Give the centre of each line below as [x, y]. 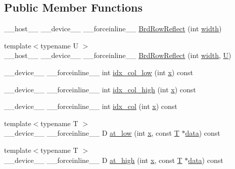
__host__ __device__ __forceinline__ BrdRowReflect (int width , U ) [118, 55]
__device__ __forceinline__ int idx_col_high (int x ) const [100, 89]
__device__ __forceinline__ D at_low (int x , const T [92, 133]
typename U [59, 45]
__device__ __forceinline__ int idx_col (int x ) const [91, 106]
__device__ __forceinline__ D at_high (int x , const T [93, 160]
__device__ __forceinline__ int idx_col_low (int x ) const [99, 72]
